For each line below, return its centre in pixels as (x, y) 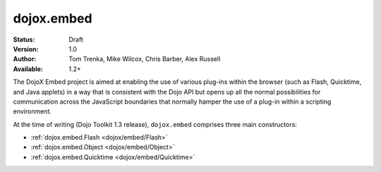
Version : (26, 49)
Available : (28, 69)
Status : (24, 39)
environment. (32, 111)
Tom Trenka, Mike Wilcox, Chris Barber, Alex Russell (145, 59)
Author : (25, 59)
